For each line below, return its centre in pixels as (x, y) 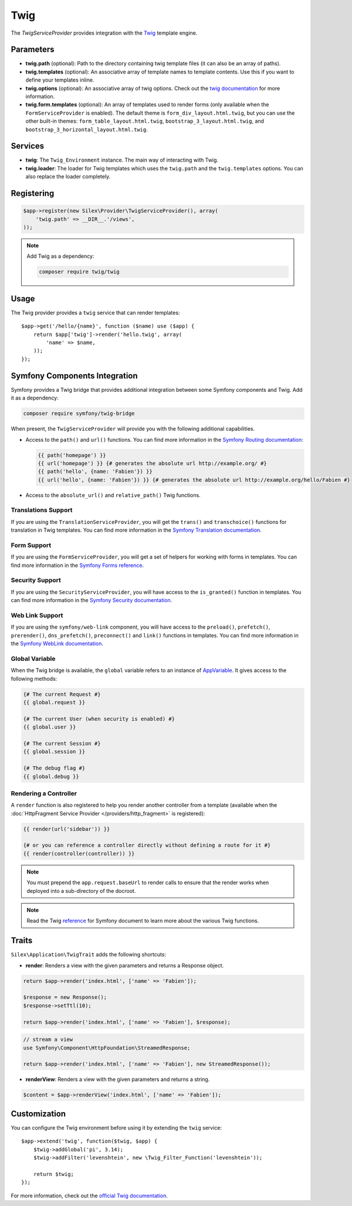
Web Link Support (37, 616)
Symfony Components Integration (74, 376)
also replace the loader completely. (68, 177)
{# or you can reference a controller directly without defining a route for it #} (147, 845)
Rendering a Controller (44, 793)
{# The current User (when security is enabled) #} (99, 719)
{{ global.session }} (54, 752)
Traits (22, 941)
